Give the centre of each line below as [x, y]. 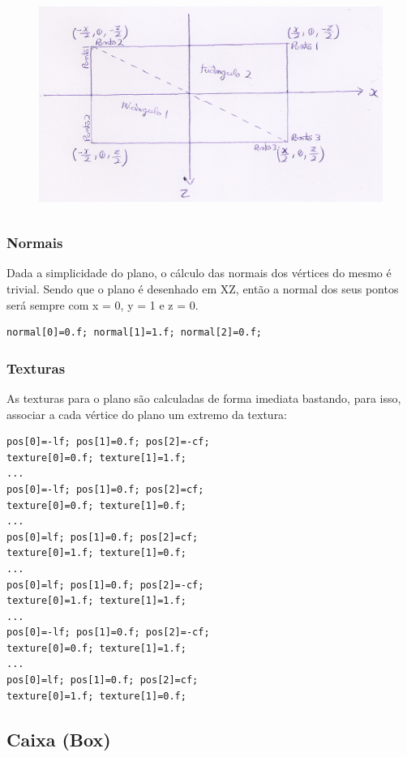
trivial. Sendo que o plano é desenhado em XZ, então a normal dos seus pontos [203, 288]
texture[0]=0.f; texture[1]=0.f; [96, 505]
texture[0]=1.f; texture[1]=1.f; [96, 601]
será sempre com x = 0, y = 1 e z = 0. [103, 304]
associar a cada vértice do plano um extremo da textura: [147, 414]
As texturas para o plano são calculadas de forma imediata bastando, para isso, [204, 398]
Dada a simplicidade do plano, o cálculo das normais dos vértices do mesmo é [199, 273]
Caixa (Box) [59, 739]
